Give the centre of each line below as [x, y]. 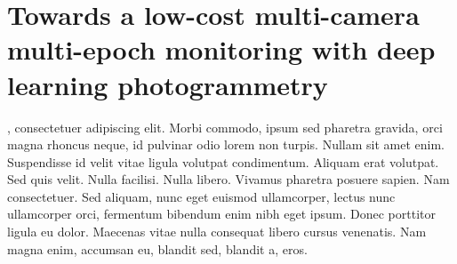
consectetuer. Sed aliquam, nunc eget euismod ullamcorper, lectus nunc [201, 196]
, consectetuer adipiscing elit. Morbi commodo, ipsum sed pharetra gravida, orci [225, 127]
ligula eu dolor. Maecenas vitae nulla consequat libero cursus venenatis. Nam [217, 232]
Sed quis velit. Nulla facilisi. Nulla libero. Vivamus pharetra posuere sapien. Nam [228, 179]
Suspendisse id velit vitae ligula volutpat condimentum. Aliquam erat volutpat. [223, 161]
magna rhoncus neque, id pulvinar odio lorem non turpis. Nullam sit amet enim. [226, 144]
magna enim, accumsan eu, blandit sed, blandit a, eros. [157, 248]
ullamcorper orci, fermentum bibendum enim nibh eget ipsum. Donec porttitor [221, 214]
